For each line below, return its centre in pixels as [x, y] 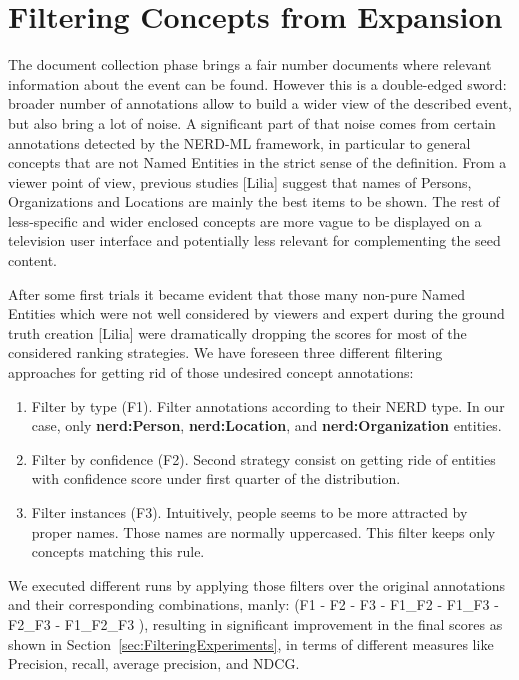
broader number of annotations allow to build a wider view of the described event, [260, 103]
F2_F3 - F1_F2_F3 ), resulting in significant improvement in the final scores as [255, 623]
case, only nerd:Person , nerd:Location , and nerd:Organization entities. [266, 425]
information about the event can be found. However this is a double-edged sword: [257, 83]
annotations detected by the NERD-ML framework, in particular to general [239, 142]
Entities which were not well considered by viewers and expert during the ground [256, 313]
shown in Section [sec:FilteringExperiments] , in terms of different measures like [251, 643]
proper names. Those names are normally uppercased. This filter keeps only [263, 531]
